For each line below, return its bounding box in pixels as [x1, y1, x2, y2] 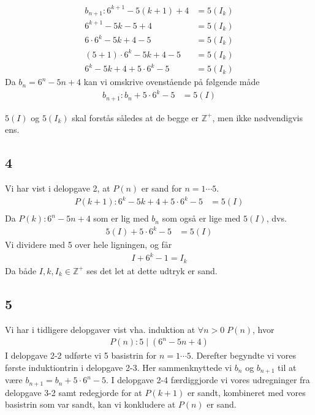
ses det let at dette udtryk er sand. [86, 264, 218, 277]
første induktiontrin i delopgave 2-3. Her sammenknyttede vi [5, 361, 232, 373]
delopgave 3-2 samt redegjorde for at [5, 386, 142, 398]
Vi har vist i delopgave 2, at [5, 182, 110, 195]
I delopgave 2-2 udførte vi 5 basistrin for [5, 349, 157, 362]
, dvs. [266, 212, 287, 225]
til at [278, 361, 297, 373]
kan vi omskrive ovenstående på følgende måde [83, 75, 260, 88]
